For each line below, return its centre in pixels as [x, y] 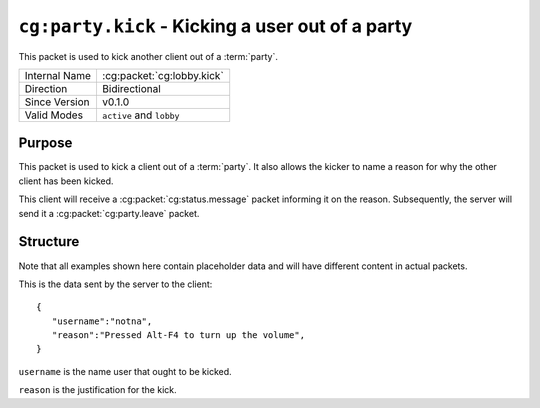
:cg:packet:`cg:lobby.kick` [162, 75]
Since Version [57, 102]
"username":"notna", [102, 321]
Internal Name [58, 75]
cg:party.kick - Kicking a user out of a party [215, 26]
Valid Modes [54, 115]
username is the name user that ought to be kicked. [125, 371]
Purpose [45, 143]
